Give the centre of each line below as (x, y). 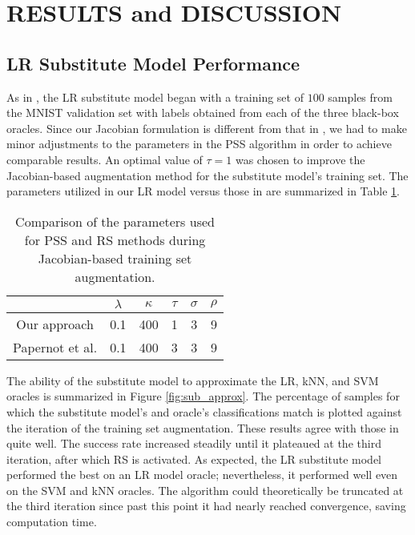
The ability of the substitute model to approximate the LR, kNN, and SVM (193, 380)
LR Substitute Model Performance (153, 63)
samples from (360, 97)
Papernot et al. (55, 347)
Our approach (55, 324)
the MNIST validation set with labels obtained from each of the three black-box (203, 113)
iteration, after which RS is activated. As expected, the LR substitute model (194, 459)
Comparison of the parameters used (115, 221)
